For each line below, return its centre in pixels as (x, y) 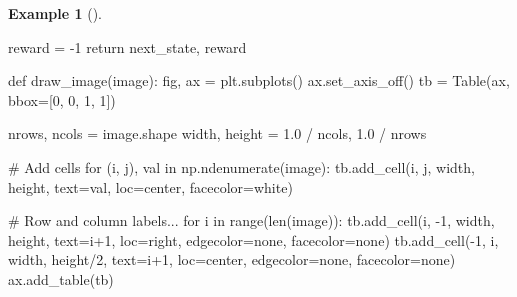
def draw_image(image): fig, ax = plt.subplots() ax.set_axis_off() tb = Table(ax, (259, 80)
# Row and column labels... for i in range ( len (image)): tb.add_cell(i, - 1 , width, (251, 220)
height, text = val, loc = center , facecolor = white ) (150, 186)
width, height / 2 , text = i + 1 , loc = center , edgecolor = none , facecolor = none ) (232, 259)
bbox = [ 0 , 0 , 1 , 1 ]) (62, 99)
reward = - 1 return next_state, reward (127, 46)
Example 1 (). (55, 13)
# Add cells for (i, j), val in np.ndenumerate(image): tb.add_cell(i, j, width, (241, 166)
